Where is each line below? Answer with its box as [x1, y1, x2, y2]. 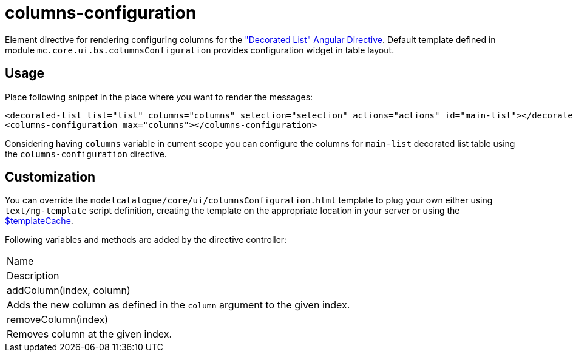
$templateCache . [5, 216, 73, 226]
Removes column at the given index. [7, 328, 172, 341]
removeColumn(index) [7, 313, 108, 326]
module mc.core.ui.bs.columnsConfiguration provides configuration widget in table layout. [5, 44, 395, 55]
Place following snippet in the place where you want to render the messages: [5, 91, 313, 102]
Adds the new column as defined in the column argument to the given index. [7, 299, 350, 311]
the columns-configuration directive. [5, 148, 167, 159]
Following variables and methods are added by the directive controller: [5, 234, 287, 245]
